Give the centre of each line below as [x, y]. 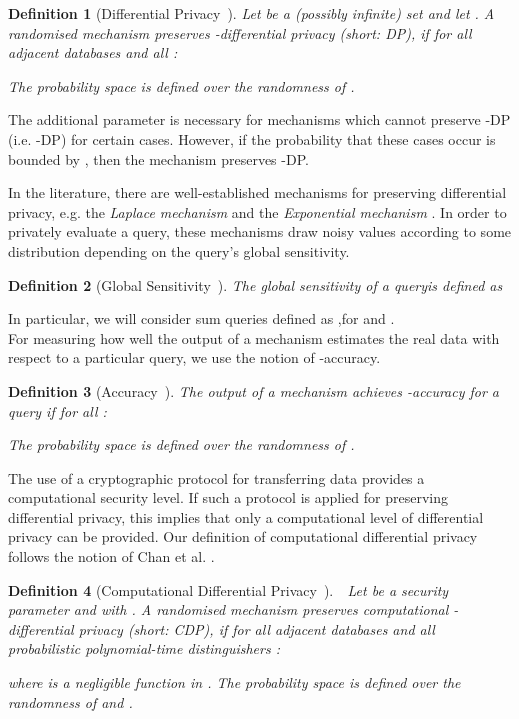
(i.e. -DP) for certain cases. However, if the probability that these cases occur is [252, 138]
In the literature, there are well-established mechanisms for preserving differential [257, 192]
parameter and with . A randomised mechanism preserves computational [228, 609]
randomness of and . [70, 701]
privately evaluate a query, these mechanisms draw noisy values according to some [260, 231]
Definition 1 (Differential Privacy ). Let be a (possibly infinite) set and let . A [251, 13]
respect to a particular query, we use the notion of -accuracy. [194, 357]
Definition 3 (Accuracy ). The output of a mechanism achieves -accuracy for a [254, 390]
